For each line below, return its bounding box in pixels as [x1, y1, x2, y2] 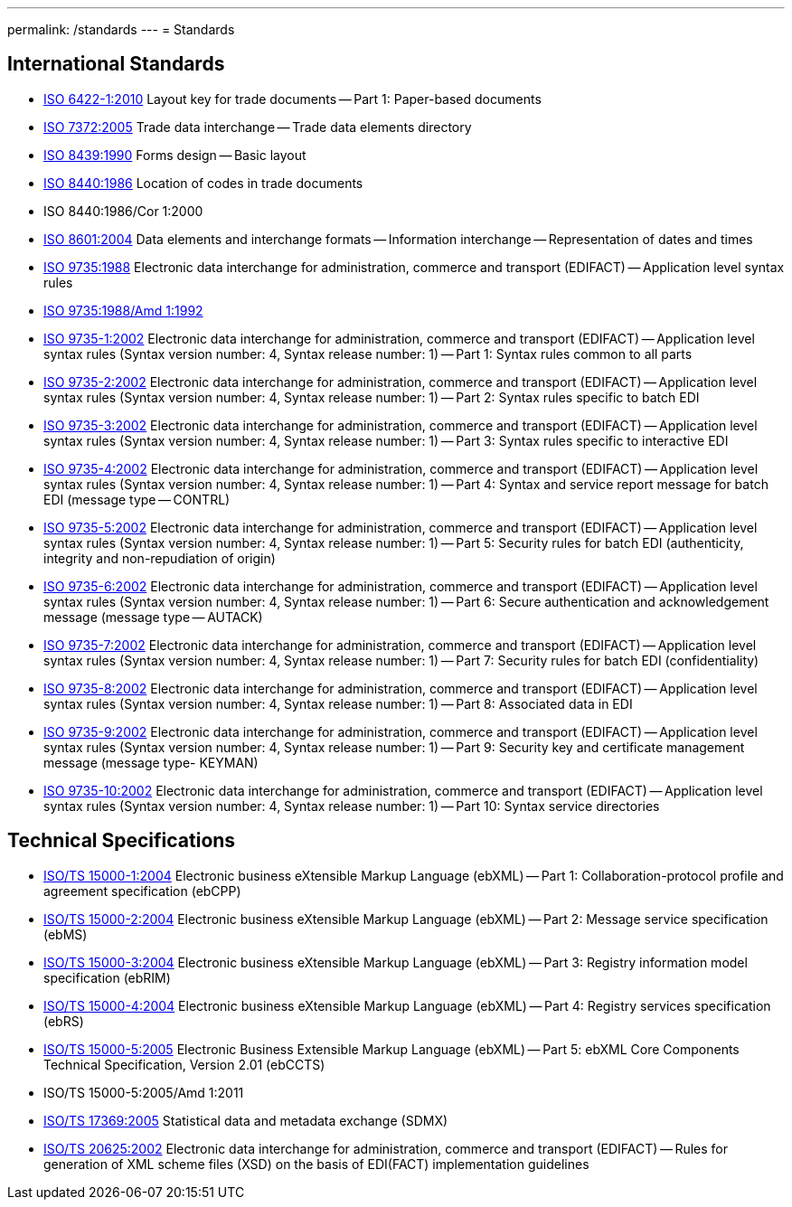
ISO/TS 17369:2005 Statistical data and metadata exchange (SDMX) [43, 1112, 448, 1128]
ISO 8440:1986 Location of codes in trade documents [43, 174, 363, 191]
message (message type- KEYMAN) [43, 754, 259, 770]
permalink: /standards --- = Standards [7, 22, 235, 37]
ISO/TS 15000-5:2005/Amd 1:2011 [43, 1084, 244, 1100]
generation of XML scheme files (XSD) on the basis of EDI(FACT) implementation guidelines [43, 1155, 589, 1172]
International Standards [7, 52, 225, 76]
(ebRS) [43, 1013, 84, 1029]
